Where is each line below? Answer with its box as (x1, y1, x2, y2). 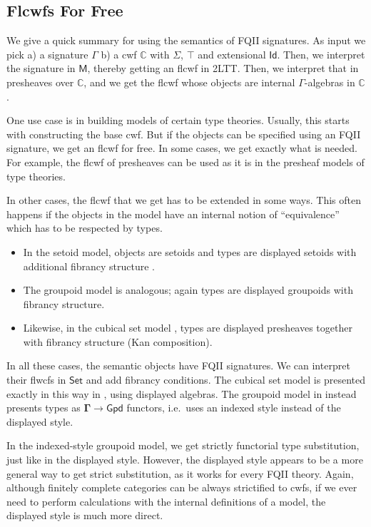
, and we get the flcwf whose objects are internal (83, 74, 295, 89)
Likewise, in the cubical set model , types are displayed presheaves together (23, 320, 352, 335)
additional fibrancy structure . (23, 258, 155, 273)
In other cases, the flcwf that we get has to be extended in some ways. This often (6, 193, 362, 208)
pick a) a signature (6, 46, 88, 61)
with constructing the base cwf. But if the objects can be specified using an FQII (6, 126, 361, 141)
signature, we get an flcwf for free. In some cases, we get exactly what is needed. (6, 140, 357, 155)
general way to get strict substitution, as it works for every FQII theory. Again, (6, 466, 354, 481)
